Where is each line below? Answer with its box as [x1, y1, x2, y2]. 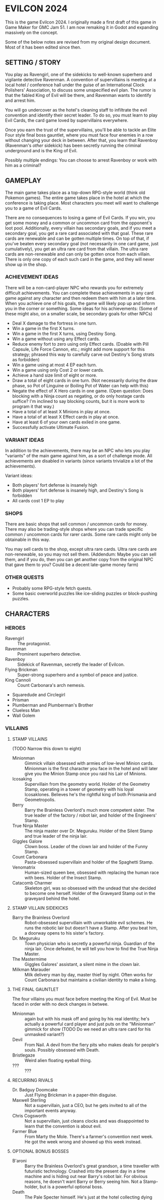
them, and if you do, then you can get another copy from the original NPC [5, 557, 153, 563]
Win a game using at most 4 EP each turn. [12, 362, 97, 368]
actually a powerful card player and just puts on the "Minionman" [24, 1021, 156, 1027]
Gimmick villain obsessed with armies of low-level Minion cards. [24, 760, 154, 766]
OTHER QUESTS [5, 574, 44, 581]
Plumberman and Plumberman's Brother [12, 702, 94, 708]
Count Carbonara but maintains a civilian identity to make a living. [24, 977, 157, 983]
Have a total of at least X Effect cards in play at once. [12, 414, 119, 420]
